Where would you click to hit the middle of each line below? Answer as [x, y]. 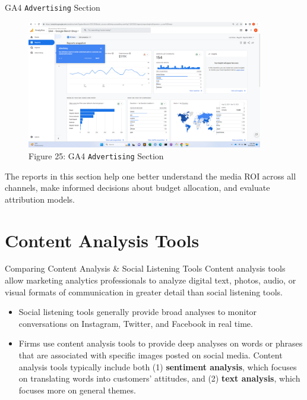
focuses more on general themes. [77, 390]
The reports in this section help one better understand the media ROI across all [151, 176]
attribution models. [40, 199]
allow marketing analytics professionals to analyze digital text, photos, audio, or [151, 280]
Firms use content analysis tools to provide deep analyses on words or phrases [161, 343]
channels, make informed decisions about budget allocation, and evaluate [137, 188]
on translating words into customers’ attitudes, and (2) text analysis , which [159, 378]
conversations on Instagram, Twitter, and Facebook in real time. [136, 323]
